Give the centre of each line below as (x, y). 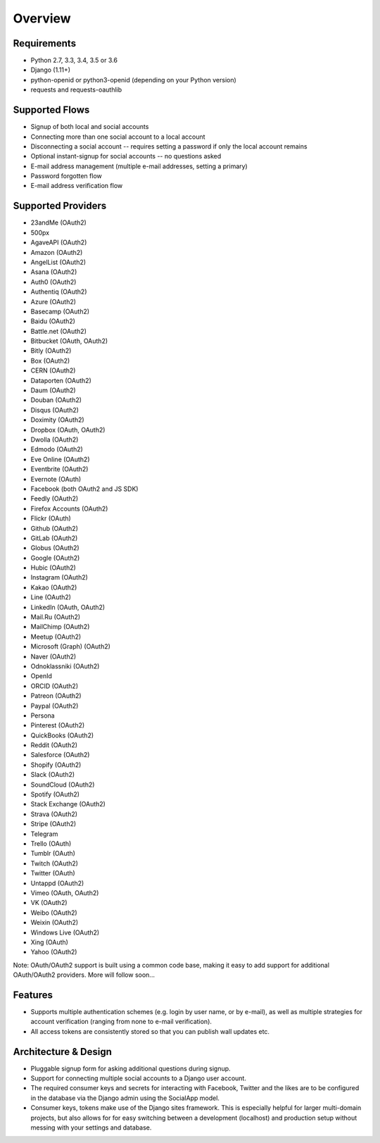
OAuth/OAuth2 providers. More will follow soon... (84, 975)
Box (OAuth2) (50, 361)
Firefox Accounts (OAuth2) (69, 508)
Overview (42, 18)
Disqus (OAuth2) (55, 410)
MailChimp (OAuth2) (60, 627)
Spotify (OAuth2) (55, 794)
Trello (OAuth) (51, 844)
